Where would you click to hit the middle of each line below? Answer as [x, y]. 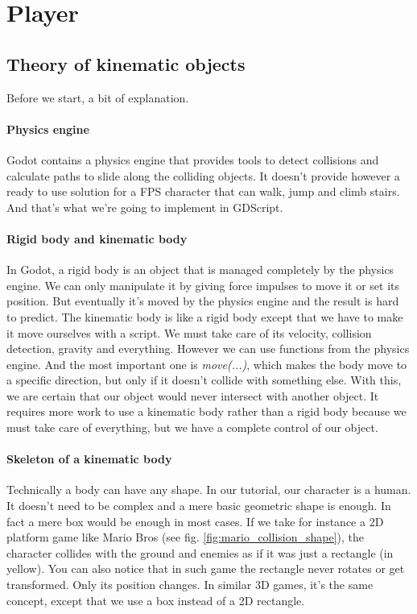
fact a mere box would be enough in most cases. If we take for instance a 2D [195, 521]
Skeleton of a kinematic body [89, 459]
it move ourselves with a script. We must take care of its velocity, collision [189, 332]
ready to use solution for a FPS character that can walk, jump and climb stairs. [203, 191]
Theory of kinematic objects [126, 63]
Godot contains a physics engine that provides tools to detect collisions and [193, 159]
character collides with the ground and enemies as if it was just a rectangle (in [200, 552]
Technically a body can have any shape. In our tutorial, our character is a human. [209, 490]
